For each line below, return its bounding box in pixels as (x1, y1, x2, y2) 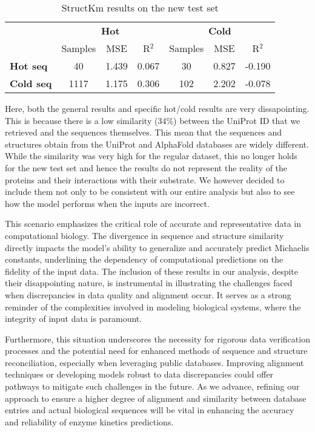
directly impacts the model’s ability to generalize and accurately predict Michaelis (5, 241, 310, 254)
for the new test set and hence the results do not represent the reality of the (5, 161, 288, 174)
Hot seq (10, 59, 48, 73)
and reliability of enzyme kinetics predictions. (5, 415, 174, 428)
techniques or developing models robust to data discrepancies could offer (5, 368, 274, 381)
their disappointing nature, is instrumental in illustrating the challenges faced (5, 277, 293, 289)
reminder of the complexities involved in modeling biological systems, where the (5, 300, 301, 313)
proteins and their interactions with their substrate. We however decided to (5, 173, 285, 186)
